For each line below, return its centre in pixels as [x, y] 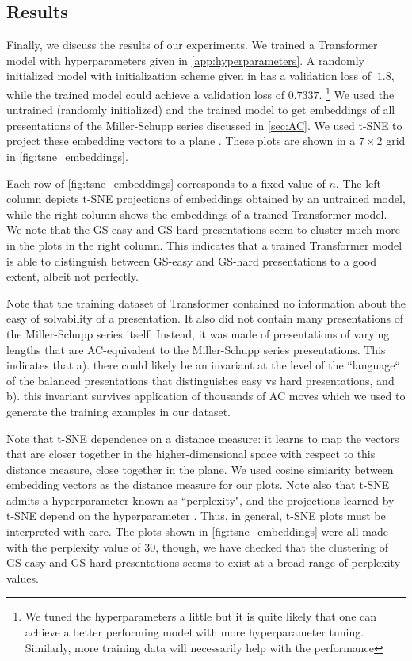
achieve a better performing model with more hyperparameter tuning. [195, 632]
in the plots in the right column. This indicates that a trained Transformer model [204, 245]
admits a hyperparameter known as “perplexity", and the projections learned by [200, 500]
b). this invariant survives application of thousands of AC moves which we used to [206, 396]
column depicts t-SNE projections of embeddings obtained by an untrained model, [206, 199]
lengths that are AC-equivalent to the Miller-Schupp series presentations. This [196, 349]
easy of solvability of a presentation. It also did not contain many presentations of [205, 318]
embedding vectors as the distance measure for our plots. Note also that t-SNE [198, 485]
